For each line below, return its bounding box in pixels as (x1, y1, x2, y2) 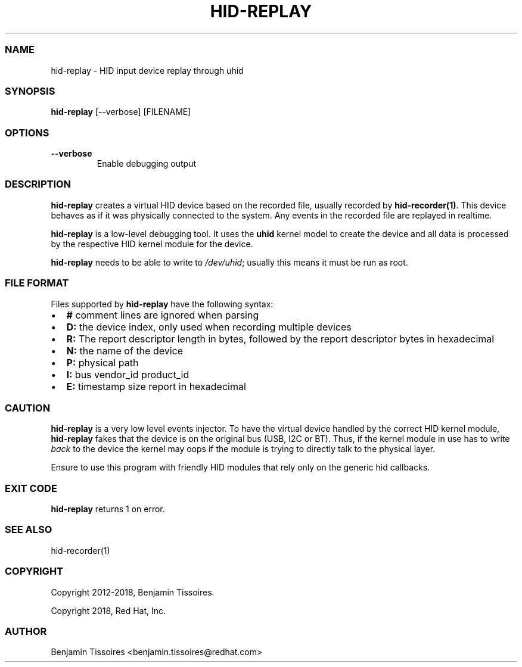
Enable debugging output (97, 158, 197, 169)
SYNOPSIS (5, 85, 55, 97)
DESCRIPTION (5, 178, 72, 191)
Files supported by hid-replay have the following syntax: (51, 298, 274, 309)
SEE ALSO (5, 523, 52, 536)
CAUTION (5, 401, 51, 414)
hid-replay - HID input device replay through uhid (51, 65, 244, 76)
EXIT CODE (5, 482, 57, 494)
